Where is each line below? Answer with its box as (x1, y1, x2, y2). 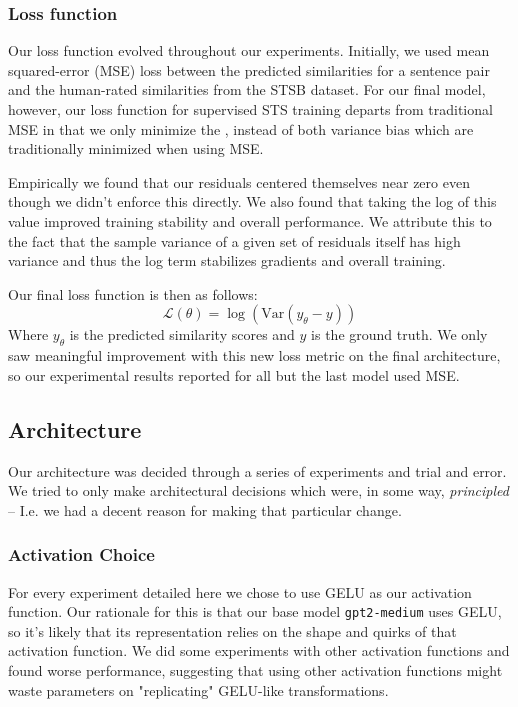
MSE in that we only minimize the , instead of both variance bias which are (8, 118, 474, 139)
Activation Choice (8, 542, 155, 567)
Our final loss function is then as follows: (8, 283, 258, 304)
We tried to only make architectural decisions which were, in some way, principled (8, 480, 509, 501)
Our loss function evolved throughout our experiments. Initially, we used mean (8, 40, 490, 61)
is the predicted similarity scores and (69, 324, 295, 345)
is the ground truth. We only (311, 324, 488, 345)
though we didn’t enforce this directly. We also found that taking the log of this (8, 191, 497, 212)
